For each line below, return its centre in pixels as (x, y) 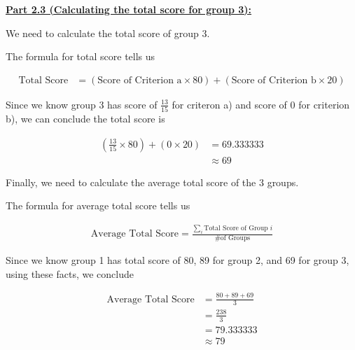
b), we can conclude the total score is (85, 119)
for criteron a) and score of (229, 104)
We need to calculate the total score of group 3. (108, 33)
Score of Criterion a (140, 80)
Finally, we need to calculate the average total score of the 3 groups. (152, 182)
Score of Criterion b (274, 80)
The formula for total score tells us (81, 56)
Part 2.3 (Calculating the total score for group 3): (129, 9)
